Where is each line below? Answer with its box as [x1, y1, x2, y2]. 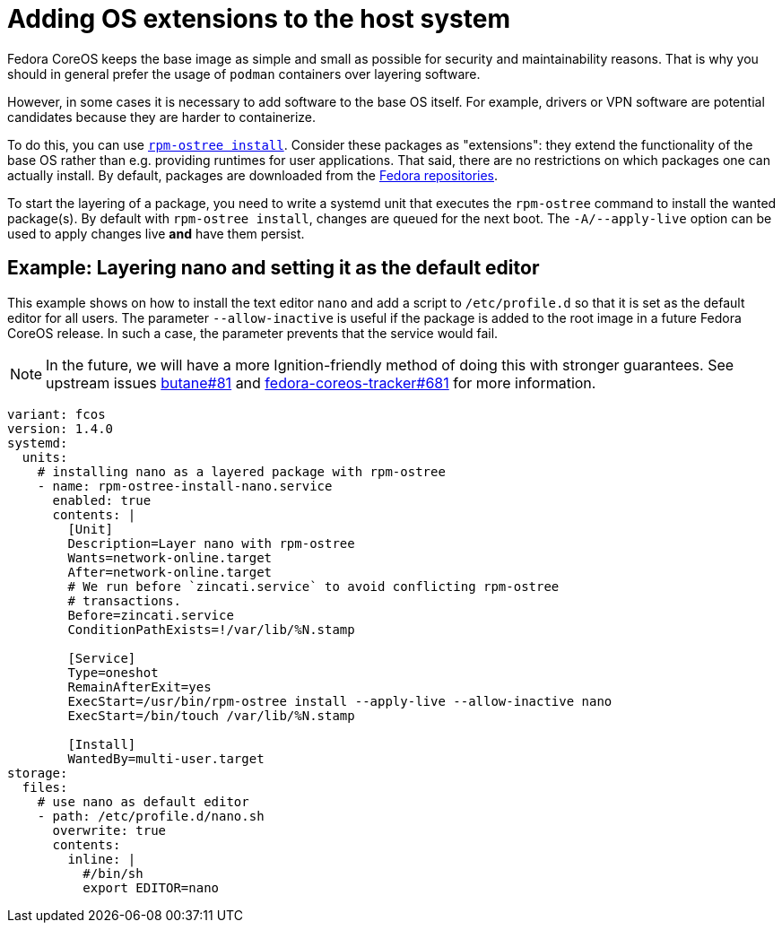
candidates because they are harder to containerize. [7, 109, 317, 125]
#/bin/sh [83, 865, 143, 881]
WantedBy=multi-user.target [67, 751, 265, 766]
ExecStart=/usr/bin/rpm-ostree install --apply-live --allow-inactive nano [67, 693, 613, 708]
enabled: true [52, 492, 152, 508]
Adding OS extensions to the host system [7, 4, 510, 34]
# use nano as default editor [37, 794, 249, 809]
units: [22, 449, 68, 465]
